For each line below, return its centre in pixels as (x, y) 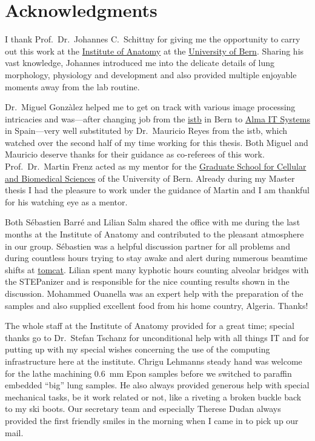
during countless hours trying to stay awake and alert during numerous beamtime (156, 258)
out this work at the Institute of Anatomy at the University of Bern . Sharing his (154, 51)
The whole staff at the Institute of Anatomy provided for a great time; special (150, 326)
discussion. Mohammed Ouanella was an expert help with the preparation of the (154, 293)
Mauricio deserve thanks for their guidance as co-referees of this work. (135, 154)
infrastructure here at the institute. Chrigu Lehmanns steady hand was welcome (154, 361)
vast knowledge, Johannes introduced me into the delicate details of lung (140, 63)
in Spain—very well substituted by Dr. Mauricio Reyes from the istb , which (146, 131)
